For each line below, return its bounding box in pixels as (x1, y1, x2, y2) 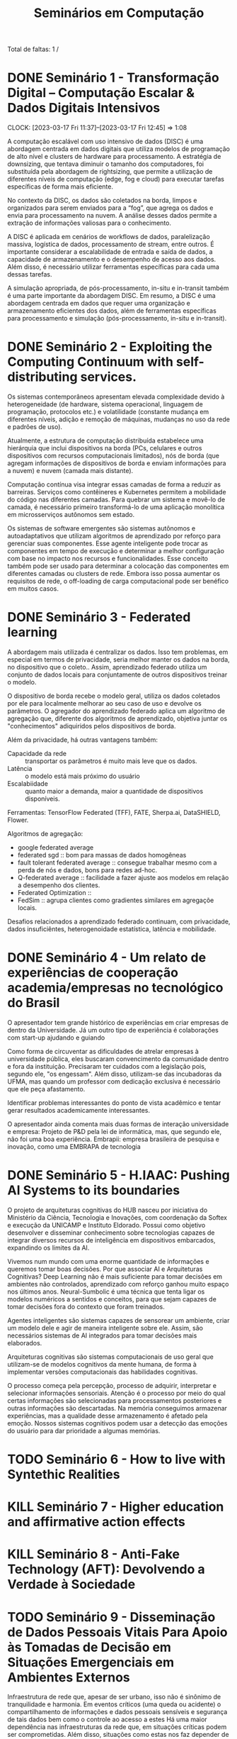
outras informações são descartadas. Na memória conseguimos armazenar (7, 1404, 228, 1412)
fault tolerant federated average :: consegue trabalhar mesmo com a (17, 858, 217, 867)
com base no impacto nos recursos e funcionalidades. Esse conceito (7, 555, 209, 563)
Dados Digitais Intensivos (7, 100, 161, 116)
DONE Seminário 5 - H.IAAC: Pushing (7, 1167, 230, 1184)
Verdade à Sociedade (7, 1577, 136, 1593)
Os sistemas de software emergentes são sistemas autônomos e (7, 524, 196, 533)
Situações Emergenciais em (7, 1654, 175, 1670)
